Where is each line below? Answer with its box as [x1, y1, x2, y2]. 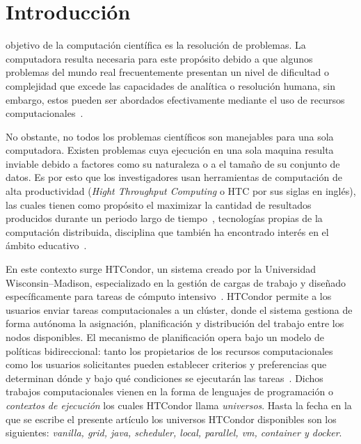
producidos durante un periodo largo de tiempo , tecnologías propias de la [6, 211, 323, 225]
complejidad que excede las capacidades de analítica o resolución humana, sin [6, 78, 335, 93]
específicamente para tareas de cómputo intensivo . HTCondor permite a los [6, 289, 332, 303]
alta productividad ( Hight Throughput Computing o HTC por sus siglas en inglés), [6, 184, 356, 198]
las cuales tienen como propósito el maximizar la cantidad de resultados [6, 197, 312, 212]
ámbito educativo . [6, 238, 87, 253]
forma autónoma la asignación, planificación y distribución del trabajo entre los [6, 316, 344, 331]
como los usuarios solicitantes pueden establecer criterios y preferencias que [6, 357, 327, 372]
